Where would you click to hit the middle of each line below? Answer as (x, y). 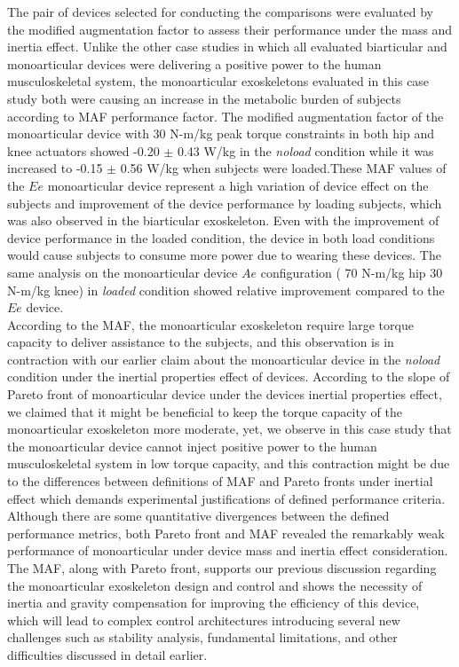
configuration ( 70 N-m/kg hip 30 (352, 272)
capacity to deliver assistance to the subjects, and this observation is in (201, 342)
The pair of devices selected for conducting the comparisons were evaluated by (220, 12)
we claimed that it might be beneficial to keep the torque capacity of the (205, 411)
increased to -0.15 (55, 168)
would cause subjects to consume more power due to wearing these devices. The (224, 255)
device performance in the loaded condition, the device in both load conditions (221, 237)
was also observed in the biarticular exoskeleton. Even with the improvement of (223, 220)
